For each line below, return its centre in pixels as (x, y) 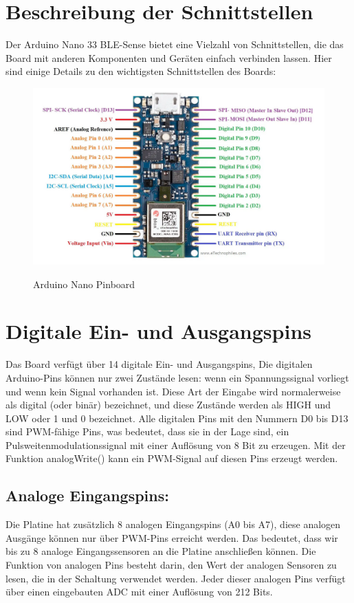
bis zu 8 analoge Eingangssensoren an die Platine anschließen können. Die (161, 551)
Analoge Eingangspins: (87, 495)
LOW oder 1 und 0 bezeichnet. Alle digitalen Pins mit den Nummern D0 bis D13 (177, 418)
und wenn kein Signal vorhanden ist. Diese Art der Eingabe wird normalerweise (173, 391)
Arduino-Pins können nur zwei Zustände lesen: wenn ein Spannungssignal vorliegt (177, 377)
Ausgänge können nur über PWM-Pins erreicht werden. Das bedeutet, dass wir (172, 537)
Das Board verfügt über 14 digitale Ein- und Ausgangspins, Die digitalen (159, 364)
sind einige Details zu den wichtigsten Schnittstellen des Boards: (141, 71)
